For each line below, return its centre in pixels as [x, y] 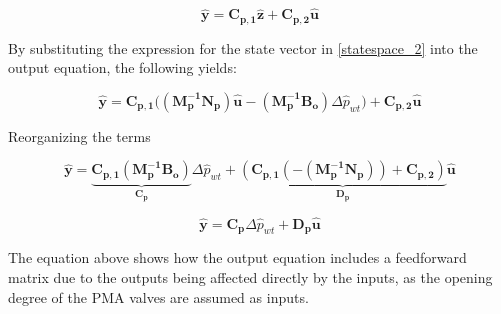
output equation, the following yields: [122, 67]
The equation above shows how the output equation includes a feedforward [237, 257]
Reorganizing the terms [79, 135]
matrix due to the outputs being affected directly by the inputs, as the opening [250, 276]
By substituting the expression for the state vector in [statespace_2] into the [243, 47]
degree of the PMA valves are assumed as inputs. [158, 296]
